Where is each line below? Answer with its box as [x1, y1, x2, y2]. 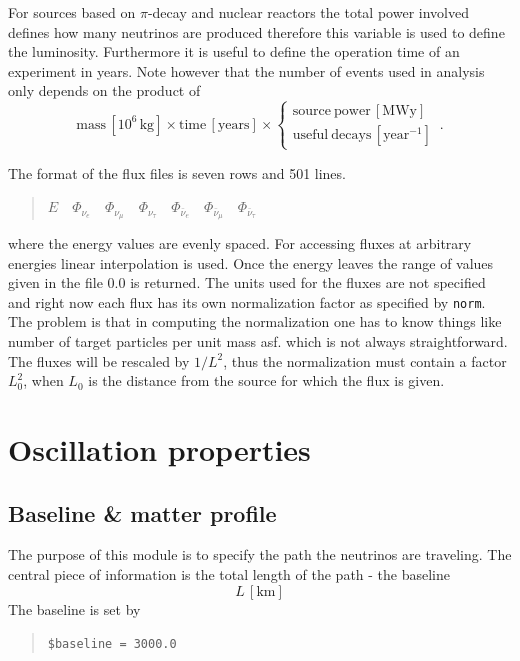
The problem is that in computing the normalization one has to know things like [8, 311, 502, 332]
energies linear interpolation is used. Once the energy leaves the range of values [8, 252, 494, 273]
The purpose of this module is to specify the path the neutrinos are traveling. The [8, 544, 512, 565]
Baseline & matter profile [8, 497, 277, 528]
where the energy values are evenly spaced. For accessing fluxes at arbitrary [8, 232, 472, 253]
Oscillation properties [8, 428, 311, 469]
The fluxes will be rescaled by [8, 350, 190, 371]
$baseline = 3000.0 [47, 637, 177, 652]
